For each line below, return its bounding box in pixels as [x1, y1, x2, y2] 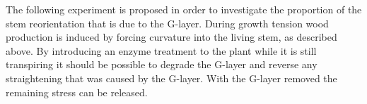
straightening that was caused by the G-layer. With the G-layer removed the [6, 70, 337, 85]
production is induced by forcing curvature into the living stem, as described [6, 30, 337, 44]
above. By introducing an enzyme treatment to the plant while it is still [6, 43, 317, 58]
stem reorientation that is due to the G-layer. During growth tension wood [6, 15, 329, 30]
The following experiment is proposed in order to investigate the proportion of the [6, 2, 362, 16]
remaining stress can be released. [6, 84, 148, 99]
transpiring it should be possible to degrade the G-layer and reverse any [6, 57, 318, 72]
